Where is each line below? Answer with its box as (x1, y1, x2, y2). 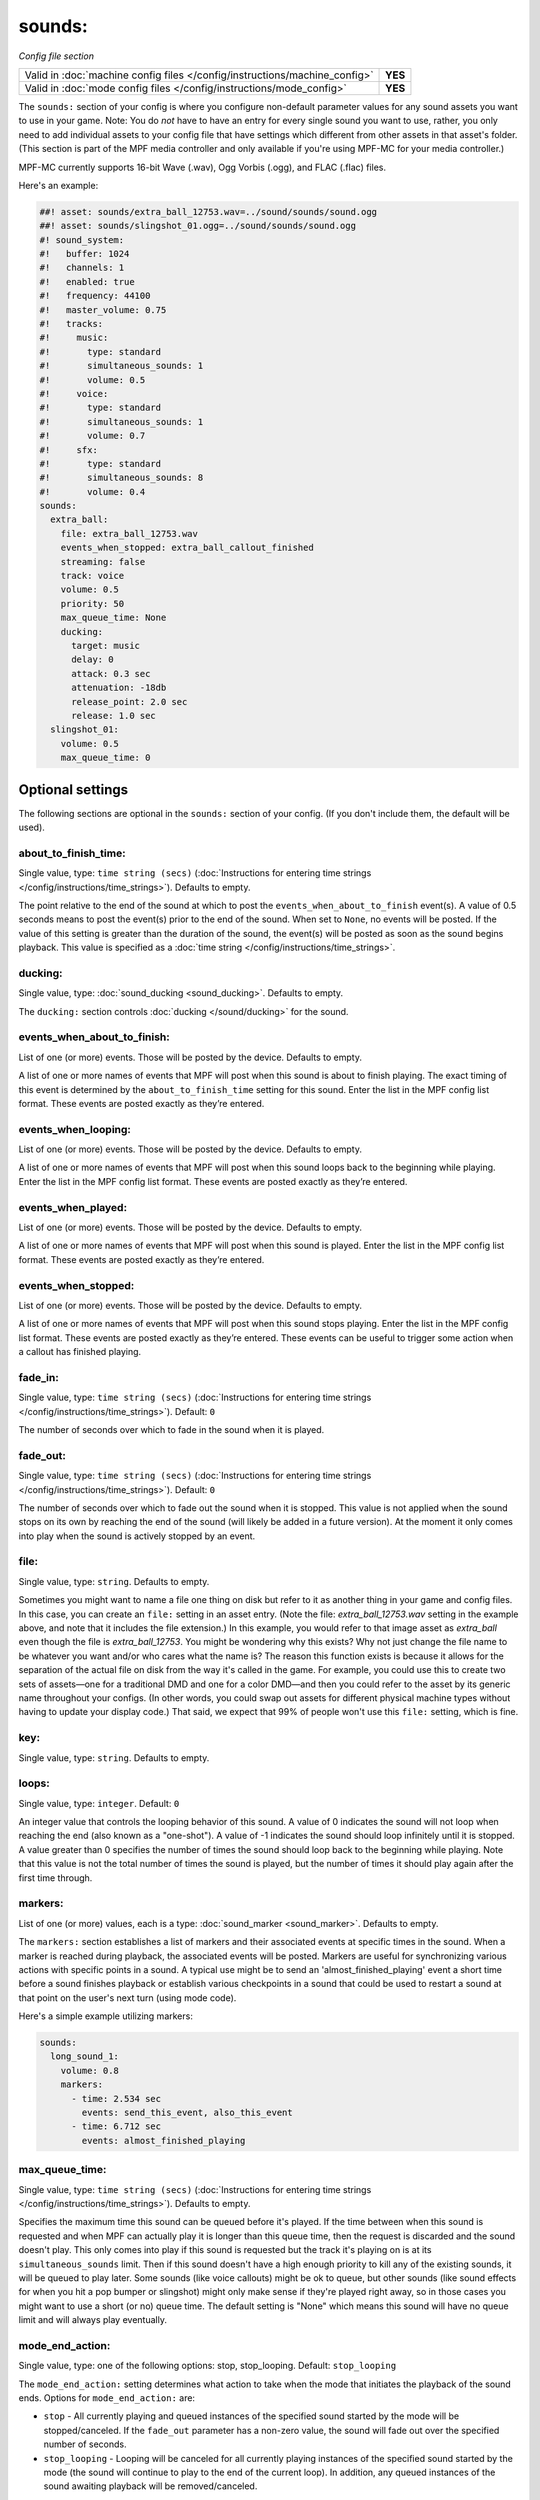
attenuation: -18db (71, 682, 167, 694)
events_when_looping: (18, 1122, 132, 1136)
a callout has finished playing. (18, 1346, 142, 1358)
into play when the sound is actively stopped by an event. (18, 1530, 256, 1542)
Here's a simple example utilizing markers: (18, 2010, 194, 2022)
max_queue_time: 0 (60, 752, 151, 764)
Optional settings (18, 781, 129, 798)
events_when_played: (18, 1200, 128, 1214)
